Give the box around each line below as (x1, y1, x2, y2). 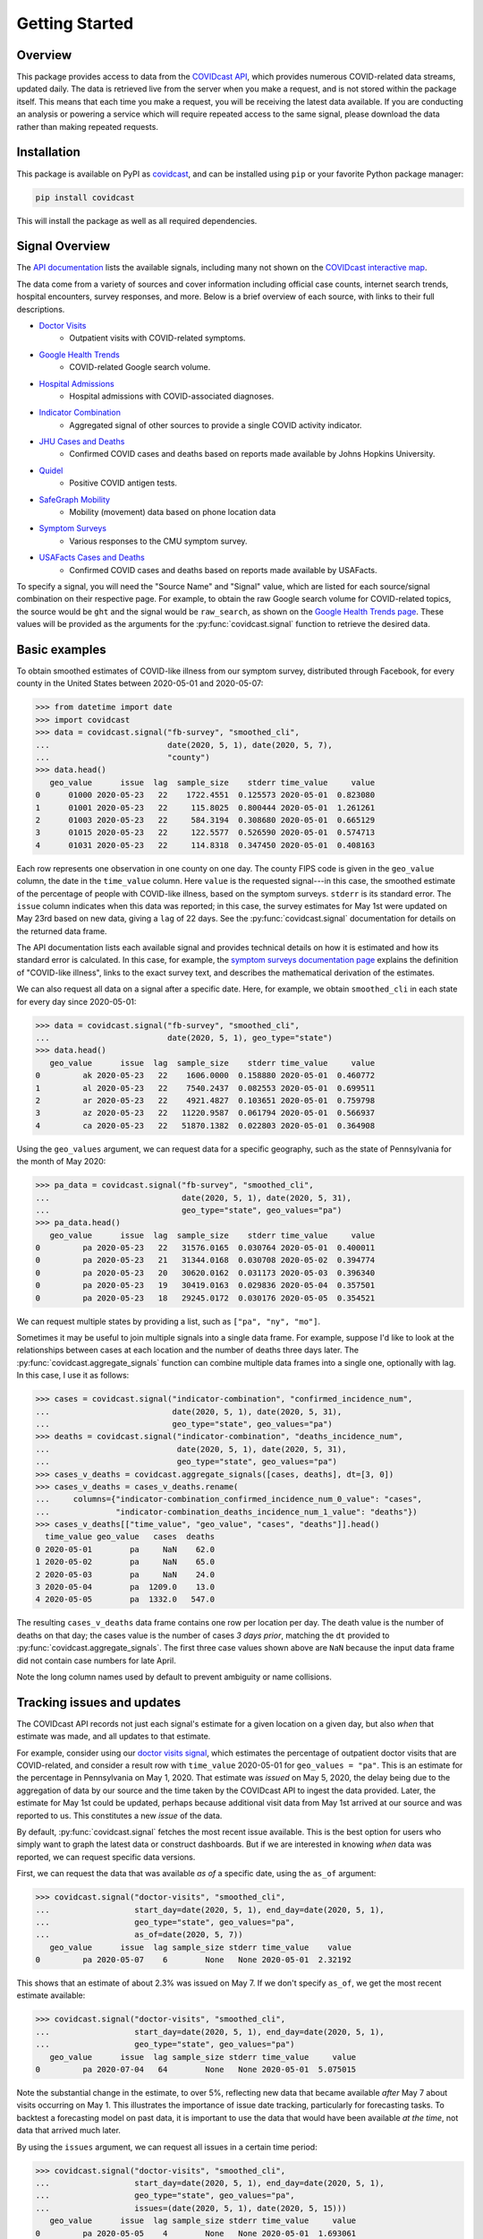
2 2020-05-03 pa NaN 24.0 (35, 1569, 215, 1580)
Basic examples (16, 641, 106, 657)
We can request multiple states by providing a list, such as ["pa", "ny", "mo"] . (16, 1316, 321, 1326)
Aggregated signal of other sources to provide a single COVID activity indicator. (69, 419, 362, 430)
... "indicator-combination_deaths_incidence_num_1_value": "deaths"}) (35, 1506, 418, 1517)
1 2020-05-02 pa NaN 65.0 (35, 1557, 215, 1567)
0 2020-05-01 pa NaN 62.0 (35, 1544, 215, 1554)
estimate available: (16, 1990, 86, 2001)
